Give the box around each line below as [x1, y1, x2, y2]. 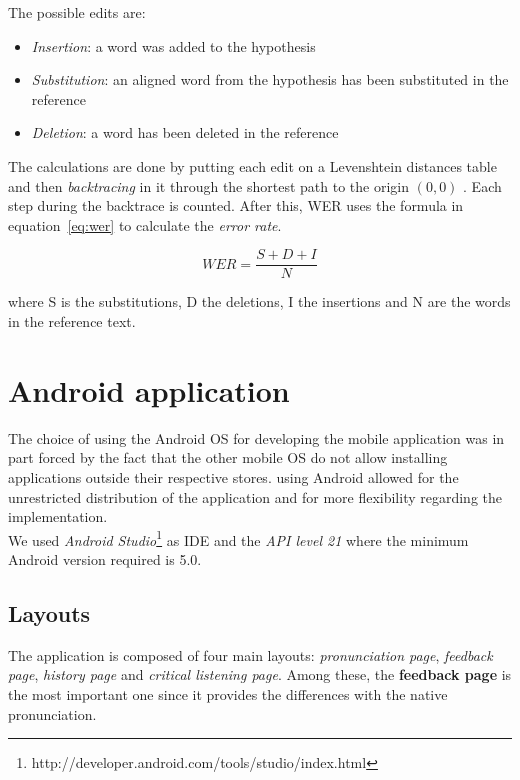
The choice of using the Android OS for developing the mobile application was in [8, 427, 505, 448]
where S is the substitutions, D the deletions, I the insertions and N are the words [8, 291, 511, 312]
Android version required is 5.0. [8, 548, 202, 569]
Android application [8, 369, 290, 410]
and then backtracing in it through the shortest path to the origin [8, 175, 410, 196]
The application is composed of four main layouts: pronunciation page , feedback [8, 644, 493, 665]
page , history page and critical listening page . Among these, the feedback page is [8, 664, 512, 685]
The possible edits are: [8, 2, 146, 22]
